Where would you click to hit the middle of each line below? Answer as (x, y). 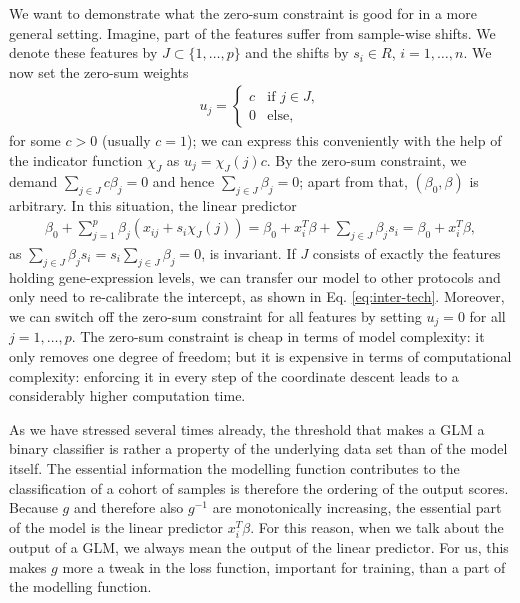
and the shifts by (297, 52)
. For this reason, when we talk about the (377, 526)
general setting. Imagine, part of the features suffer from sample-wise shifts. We (252, 32)
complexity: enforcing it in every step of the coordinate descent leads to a (234, 375)
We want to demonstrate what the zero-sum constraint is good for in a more (243, 13)
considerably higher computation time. (127, 395)
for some (35, 140)
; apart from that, (353, 180)
